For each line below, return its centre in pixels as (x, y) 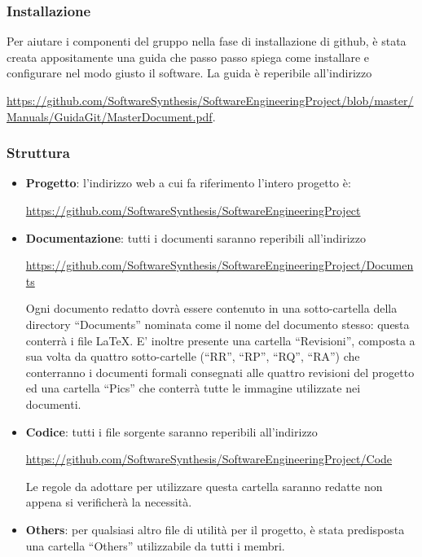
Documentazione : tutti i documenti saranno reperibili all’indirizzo (196, 237)
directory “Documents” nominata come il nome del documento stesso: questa (218, 324)
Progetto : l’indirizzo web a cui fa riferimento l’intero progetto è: (188, 183)
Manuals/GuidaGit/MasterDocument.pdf (110, 116)
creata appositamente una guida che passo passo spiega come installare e (188, 57)
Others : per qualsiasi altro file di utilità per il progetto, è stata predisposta (215, 529)
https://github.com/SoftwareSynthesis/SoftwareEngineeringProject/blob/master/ (210, 100)
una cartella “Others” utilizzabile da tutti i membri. (155, 545)
